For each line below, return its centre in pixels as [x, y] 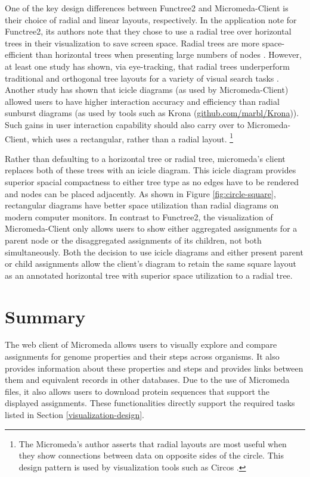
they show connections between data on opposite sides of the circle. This [151, 455]
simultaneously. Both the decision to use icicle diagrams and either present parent [154, 252]
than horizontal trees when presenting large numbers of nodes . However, [168, 54]
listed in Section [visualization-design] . [75, 414]
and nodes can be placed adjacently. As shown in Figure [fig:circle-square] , [140, 193]
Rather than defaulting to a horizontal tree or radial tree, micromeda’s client [145, 158]
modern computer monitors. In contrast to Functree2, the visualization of [139, 216]
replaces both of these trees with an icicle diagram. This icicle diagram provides [151, 170]
